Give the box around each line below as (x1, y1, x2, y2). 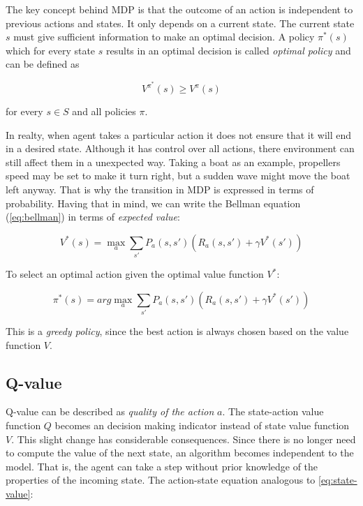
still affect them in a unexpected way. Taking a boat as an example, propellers (6, 154, 341, 169)
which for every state (6, 43, 96, 57)
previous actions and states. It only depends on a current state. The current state (6, 15, 355, 30)
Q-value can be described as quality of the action (6, 404, 214, 419)
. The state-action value (222, 404, 324, 419)
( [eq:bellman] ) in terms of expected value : (6, 209, 180, 224)
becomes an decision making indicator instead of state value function (54, 418, 350, 432)
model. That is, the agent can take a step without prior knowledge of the (6, 459, 318, 473)
